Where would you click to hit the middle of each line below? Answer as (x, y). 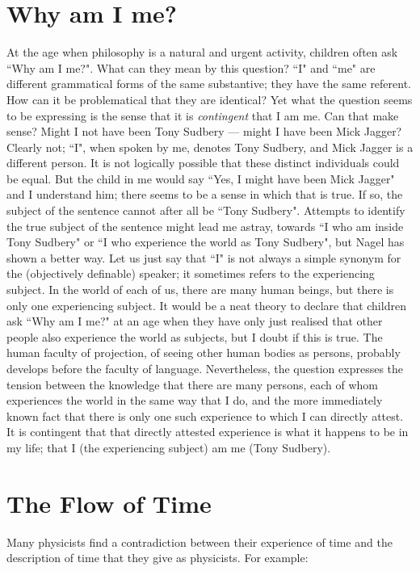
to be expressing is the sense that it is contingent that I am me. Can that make (203, 115)
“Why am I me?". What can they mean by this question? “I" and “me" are (191, 67)
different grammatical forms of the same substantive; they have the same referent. (209, 84)
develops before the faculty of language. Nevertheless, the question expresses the (205, 368)
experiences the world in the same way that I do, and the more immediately (195, 400)
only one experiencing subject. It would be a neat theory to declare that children (206, 305)
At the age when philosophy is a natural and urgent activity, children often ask (202, 52)
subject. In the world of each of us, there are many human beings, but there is (200, 290)
